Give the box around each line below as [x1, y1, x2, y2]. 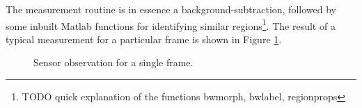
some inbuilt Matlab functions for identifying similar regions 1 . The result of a [6, 16, 336, 33]
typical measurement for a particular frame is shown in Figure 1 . [6, 31, 282, 46]
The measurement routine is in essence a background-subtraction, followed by [6, 2, 336, 16]
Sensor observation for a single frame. [33, 55, 194, 70]
